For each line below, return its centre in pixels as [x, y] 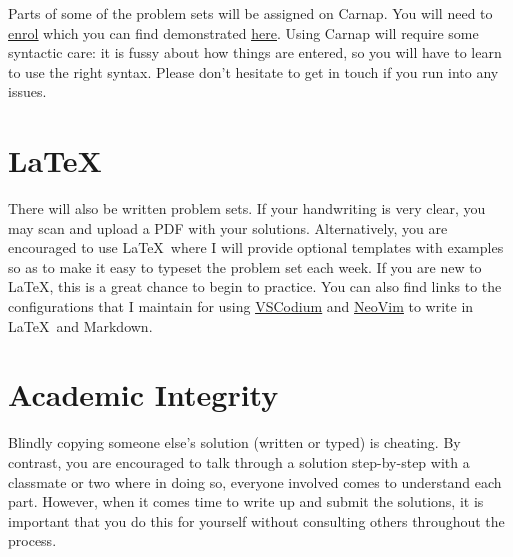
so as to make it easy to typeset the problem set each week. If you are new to [245, 266]
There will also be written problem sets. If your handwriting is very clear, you [247, 208]
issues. [27, 91]
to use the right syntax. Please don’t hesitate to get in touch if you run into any [253, 71]
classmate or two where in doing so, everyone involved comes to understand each [255, 481]
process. [32, 540]
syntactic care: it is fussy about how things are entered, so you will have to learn [255, 52]
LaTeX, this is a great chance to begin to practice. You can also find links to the [255, 286]
